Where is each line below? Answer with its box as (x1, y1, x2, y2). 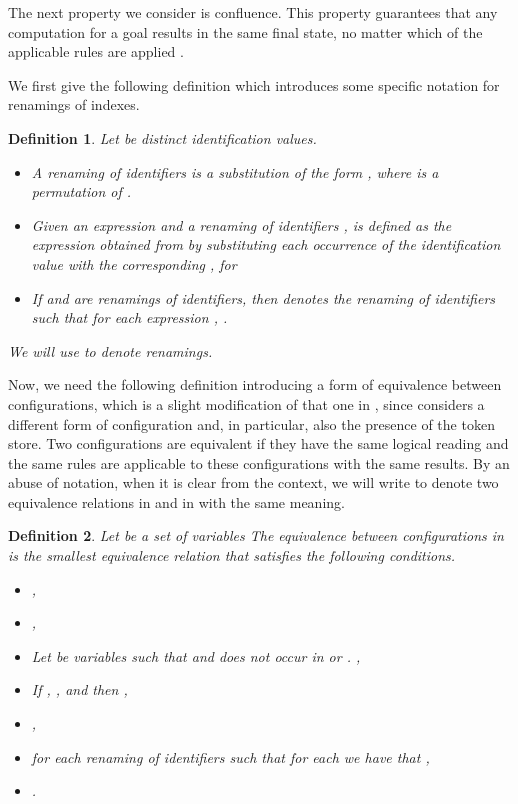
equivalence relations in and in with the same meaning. (8, 491, 345, 512)
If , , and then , (31, 679, 128, 700)
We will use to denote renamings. (8, 340, 213, 361)
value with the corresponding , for (31, 253, 237, 274)
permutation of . (31, 181, 132, 202)
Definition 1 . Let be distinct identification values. (8, 127, 317, 148)
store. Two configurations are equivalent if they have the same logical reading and (8, 433, 509, 454)
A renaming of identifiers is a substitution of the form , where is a (31, 161, 439, 182)
